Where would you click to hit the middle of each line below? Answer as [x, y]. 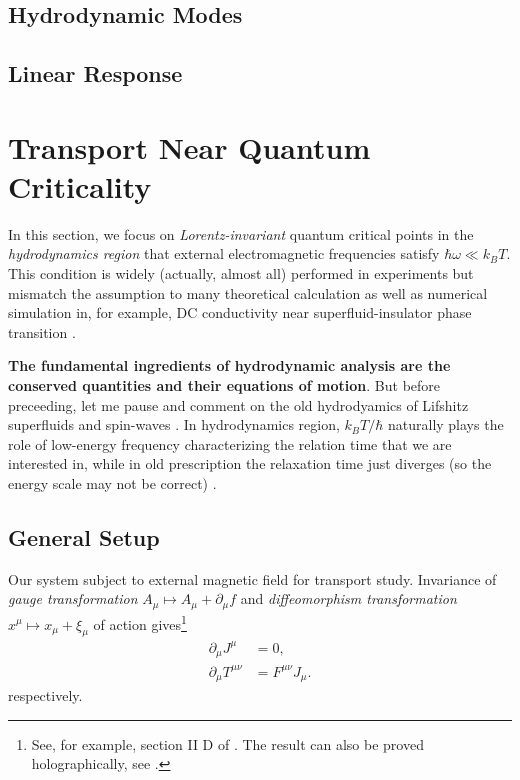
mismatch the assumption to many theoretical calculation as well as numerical [248, 292]
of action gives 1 [140, 622]
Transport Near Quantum [189, 146]
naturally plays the [445, 424]
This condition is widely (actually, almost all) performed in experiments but [241, 273]
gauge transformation [73, 598]
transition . [42, 331]
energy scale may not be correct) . [112, 483]
